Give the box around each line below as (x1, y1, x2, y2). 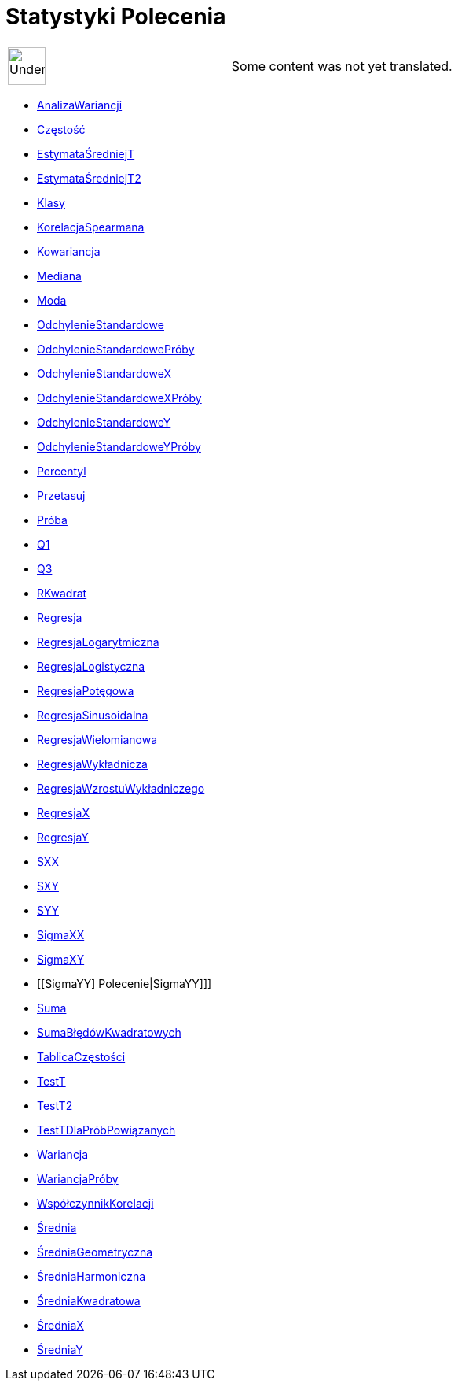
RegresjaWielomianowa (37, 732, 158, 746)
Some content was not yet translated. (231, 57, 453, 74)
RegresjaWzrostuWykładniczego (37, 781, 205, 795)
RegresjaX (37, 805, 90, 819)
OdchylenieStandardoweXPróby (37, 390, 202, 405)
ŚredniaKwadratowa (37, 1293, 141, 1307)
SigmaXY (37, 952, 85, 966)
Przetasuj (37, 488, 86, 502)
